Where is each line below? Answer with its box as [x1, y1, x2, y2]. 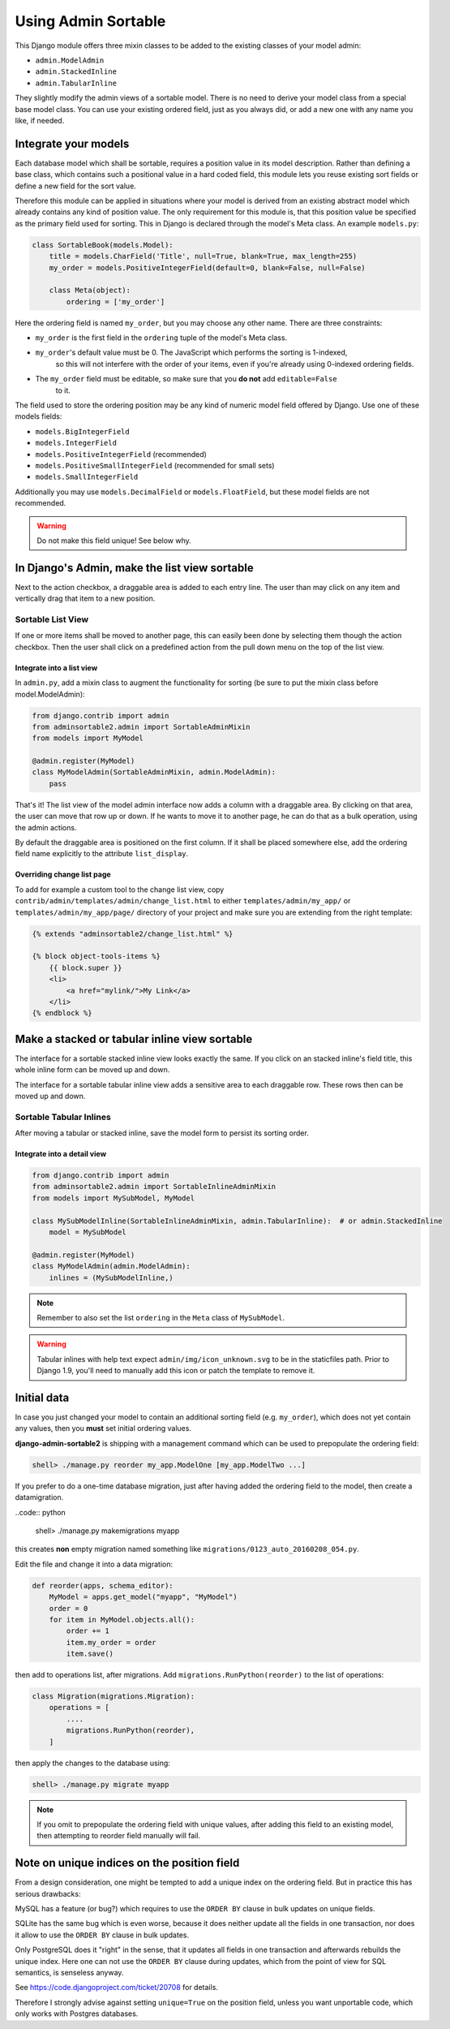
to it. [55, 386, 71, 395]
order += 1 [66, 1626, 109, 1635]
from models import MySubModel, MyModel [32, 1193, 195, 1203]
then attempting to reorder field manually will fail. [36, 1831, 201, 1841]
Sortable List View [15, 614, 89, 625]
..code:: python [15, 1507, 66, 1517]
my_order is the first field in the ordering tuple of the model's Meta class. [35, 333, 288, 342]
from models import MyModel [32, 734, 144, 743]
